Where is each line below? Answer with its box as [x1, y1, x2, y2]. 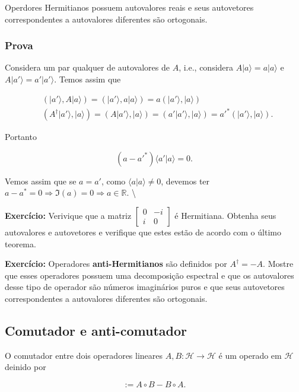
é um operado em [218, 349, 282, 361]
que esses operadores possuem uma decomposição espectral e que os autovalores [5, 269, 294, 281]
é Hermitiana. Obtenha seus [174, 209, 276, 221]
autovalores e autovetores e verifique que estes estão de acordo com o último [5, 225, 281, 238]
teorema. [5, 237, 36, 250]
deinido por [5, 361, 46, 373]
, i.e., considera [179, 61, 234, 74]
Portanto [5, 130, 37, 143]
